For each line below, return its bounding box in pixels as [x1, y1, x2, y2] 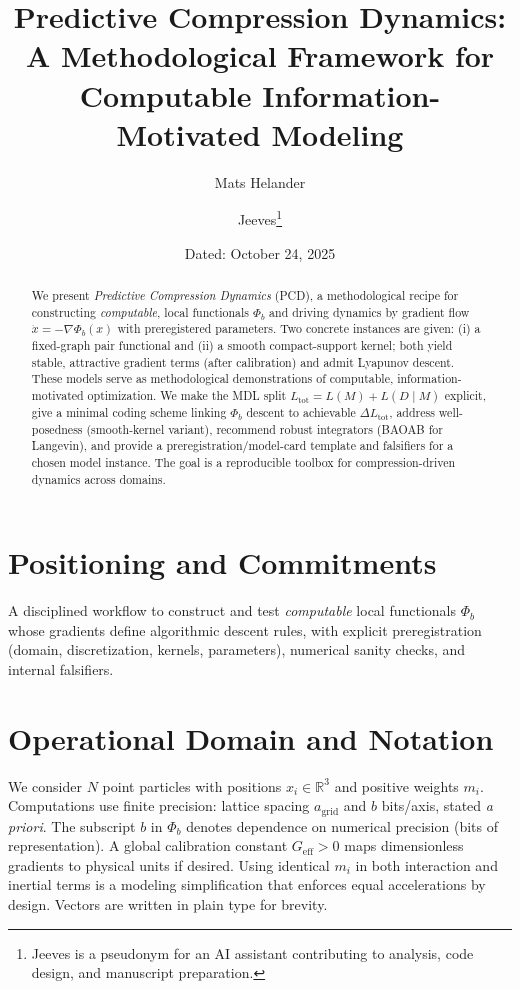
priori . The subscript [8, 815, 136, 836]
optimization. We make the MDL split [87, 386, 287, 403]
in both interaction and [355, 854, 498, 875]
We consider [8, 775, 83, 796]
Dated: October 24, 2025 [184, 242, 336, 263]
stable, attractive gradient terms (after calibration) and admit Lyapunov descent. [31, 353, 455, 370]
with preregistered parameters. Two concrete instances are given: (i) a [117, 320, 481, 337]
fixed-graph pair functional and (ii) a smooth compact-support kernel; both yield [31, 336, 453, 353]
